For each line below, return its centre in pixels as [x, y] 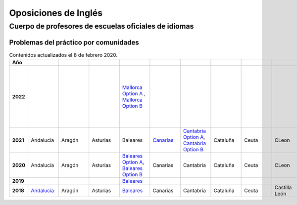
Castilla [283, 188]
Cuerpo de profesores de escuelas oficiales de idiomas [101, 26]
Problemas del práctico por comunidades [74, 42]
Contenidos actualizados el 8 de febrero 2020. [63, 55]
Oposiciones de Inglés [56, 13]
